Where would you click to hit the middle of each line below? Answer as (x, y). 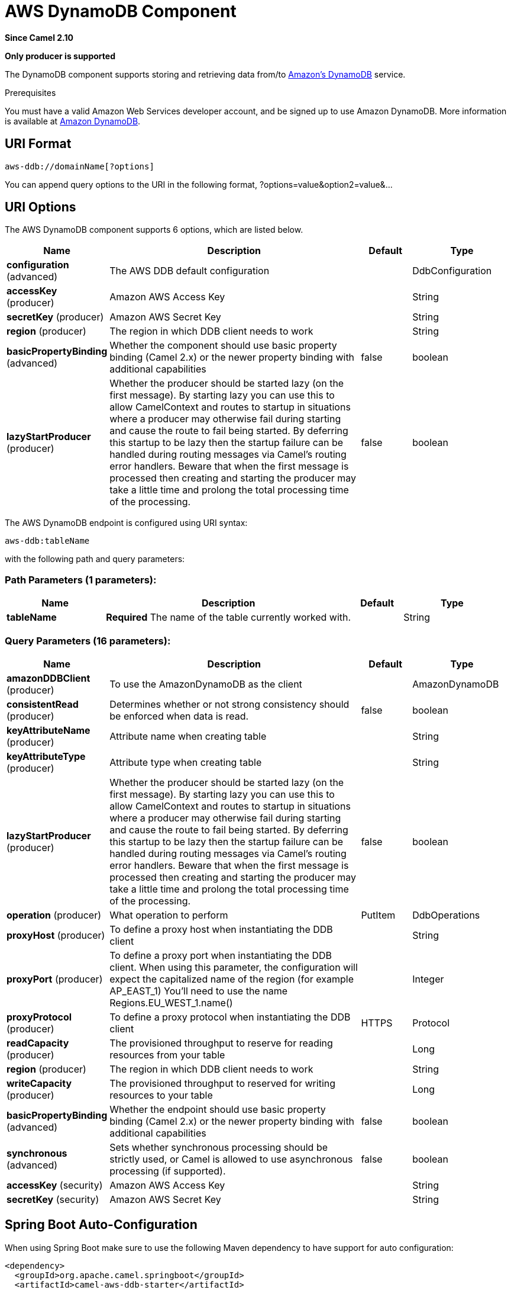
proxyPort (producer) (55, 979)
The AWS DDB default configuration (190, 271)
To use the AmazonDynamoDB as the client (206, 684)
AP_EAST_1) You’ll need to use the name (198, 991)
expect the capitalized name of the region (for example (232, 979)
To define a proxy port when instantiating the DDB (221, 955)
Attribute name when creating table (188, 736)
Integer (428, 979)
